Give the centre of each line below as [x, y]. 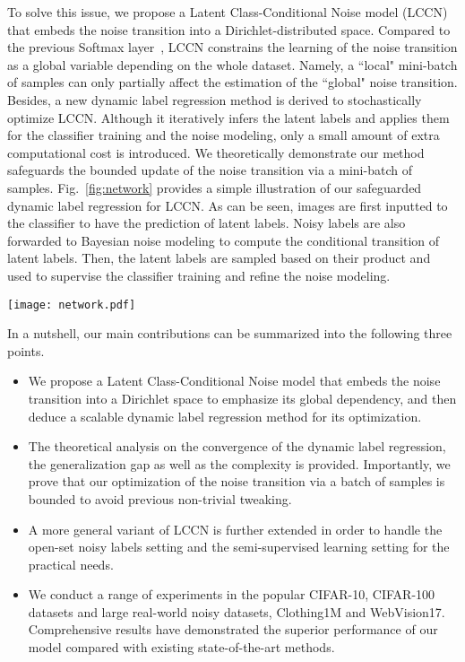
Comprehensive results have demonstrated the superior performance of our [233, 629]
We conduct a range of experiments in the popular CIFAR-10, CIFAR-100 [232, 594]
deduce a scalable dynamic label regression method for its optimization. [225, 416]
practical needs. [71, 564]
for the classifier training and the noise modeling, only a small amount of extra [224, 135]
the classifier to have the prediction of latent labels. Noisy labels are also [207, 223]
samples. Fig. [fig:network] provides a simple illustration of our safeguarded [215, 187]
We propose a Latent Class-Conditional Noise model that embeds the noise [234, 381]
